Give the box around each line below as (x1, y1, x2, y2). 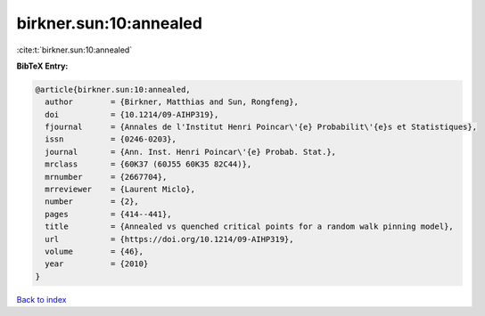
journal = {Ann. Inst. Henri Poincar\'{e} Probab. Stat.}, (45, 147, 337, 157)
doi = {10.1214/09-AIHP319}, (45, 109, 219, 119)
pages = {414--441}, (45, 209, 173, 219)
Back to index (16, 294, 67, 304)
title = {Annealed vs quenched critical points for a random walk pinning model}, (45, 222, 454, 231)
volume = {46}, (45, 247, 144, 256)
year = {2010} (45, 259, 149, 269)
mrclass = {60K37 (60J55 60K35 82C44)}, (45, 159, 252, 169)
